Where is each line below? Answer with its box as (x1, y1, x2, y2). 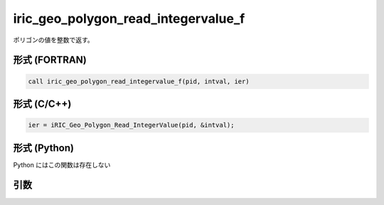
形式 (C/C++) (13, 98, 72, 110)
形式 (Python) (13, 142, 75, 154)
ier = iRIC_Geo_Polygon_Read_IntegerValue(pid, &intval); (28, 121, 235, 130)
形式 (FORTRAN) (13, 54, 87, 66)
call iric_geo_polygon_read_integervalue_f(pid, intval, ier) (28, 77, 250, 85)
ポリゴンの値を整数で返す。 (13, 36, 94, 44)
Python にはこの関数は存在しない (13, 160, 111, 169)
